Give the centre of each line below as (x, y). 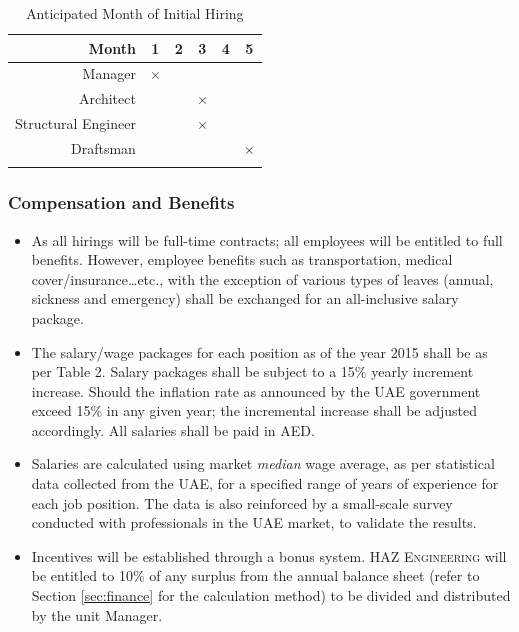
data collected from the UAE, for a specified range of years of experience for (265, 483)
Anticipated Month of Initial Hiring (135, 13)
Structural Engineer (75, 123)
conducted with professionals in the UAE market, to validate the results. (254, 522)
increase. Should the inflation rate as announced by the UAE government (256, 390)
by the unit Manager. (97, 614)
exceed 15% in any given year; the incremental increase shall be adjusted (254, 410)
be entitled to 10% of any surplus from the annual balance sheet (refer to (255, 575)
